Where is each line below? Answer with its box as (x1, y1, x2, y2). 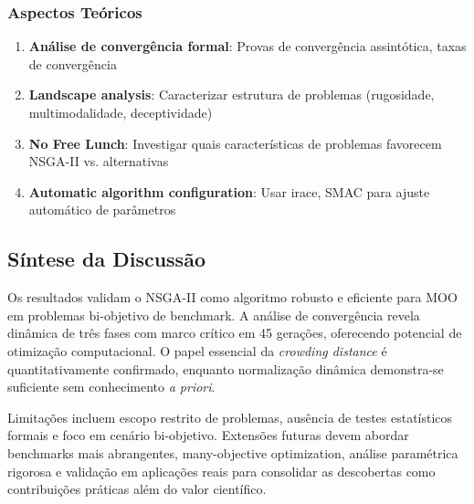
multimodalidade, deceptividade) (28, 103, 213, 121)
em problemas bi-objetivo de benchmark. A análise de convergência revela (7, 305, 420, 324)
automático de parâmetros (28, 200, 176, 219)
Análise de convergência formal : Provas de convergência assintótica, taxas (28, 37, 467, 56)
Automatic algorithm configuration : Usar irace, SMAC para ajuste (28, 182, 430, 201)
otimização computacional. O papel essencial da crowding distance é (7, 341, 387, 360)
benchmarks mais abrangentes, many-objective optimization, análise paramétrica (7, 443, 458, 462)
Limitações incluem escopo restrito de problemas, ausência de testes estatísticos (7, 407, 453, 426)
